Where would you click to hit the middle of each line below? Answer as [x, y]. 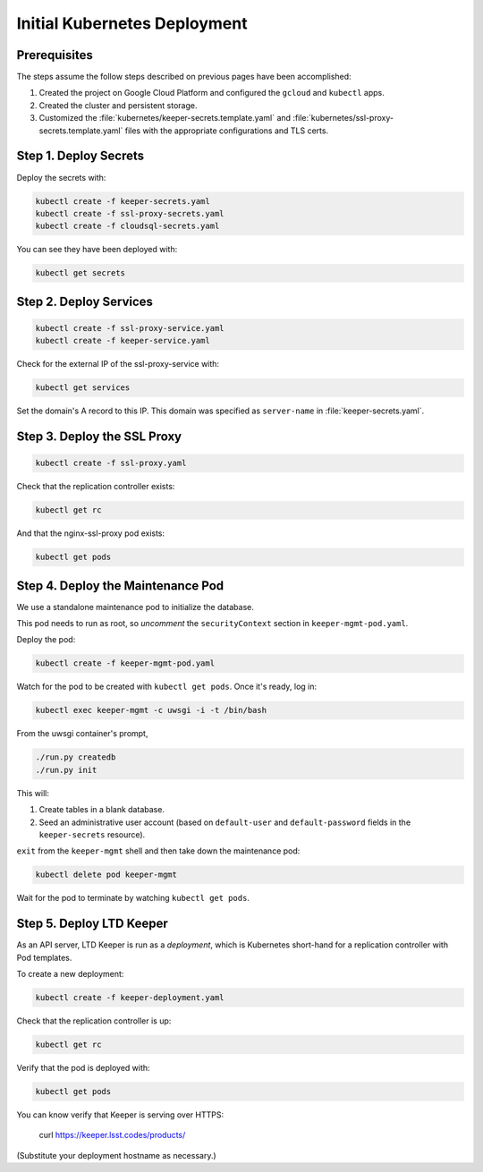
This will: [33, 793]
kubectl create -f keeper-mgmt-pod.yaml [125, 663]
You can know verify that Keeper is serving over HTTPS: [120, 1115]
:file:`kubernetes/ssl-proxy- [343, 118]
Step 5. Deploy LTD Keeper [93, 924]
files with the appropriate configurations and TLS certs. [227, 131]
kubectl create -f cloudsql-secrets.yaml [127, 226]
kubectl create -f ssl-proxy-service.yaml [130, 328]
